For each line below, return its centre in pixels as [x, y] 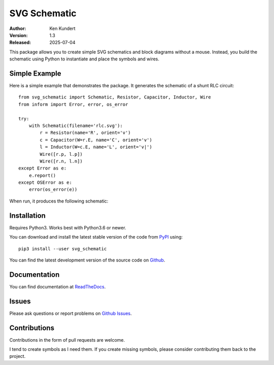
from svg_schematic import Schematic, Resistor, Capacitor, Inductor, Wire [115, 97]
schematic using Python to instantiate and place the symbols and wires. [84, 59]
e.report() [42, 175]
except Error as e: [43, 168]
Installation [27, 215]
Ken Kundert [62, 28]
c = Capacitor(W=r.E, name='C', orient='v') [96, 140]
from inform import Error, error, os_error [73, 104]
